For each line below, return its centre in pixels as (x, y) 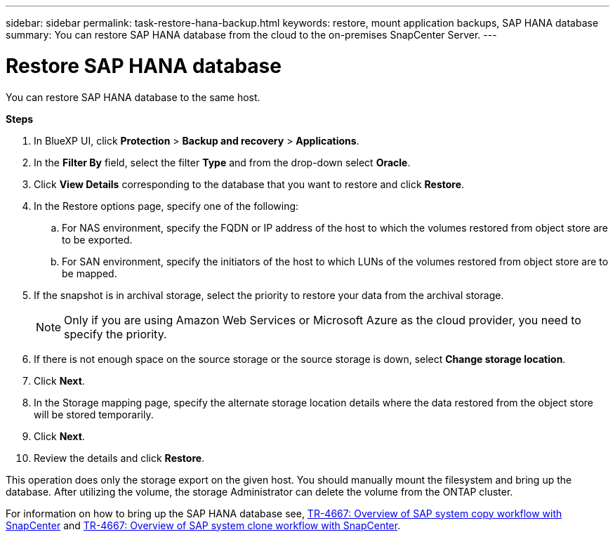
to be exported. (97, 239)
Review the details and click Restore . (119, 458)
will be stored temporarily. (94, 414)
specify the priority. (115, 334)
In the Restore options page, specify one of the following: (166, 206)
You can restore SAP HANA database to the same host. (133, 97)
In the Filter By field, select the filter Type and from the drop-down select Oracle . (222, 162)
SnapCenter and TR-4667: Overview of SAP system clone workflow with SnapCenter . (203, 525)
